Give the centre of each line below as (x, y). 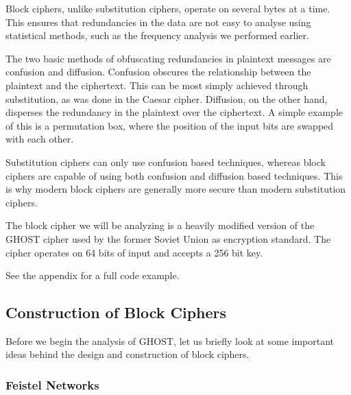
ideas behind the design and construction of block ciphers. (128, 354)
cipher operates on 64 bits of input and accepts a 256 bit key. (134, 252)
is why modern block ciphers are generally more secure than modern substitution (176, 189)
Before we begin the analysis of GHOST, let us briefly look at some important (170, 340)
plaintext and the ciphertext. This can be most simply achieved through (157, 85)
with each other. (40, 139)
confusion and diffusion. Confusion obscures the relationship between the (158, 72)
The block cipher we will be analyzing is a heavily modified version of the (160, 225)
